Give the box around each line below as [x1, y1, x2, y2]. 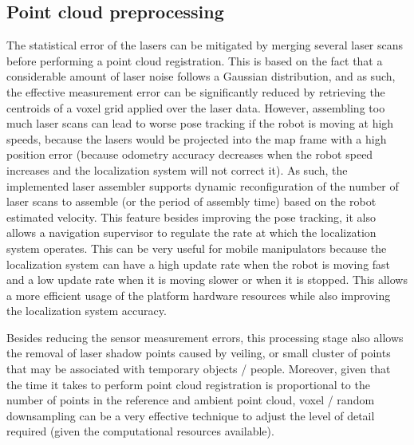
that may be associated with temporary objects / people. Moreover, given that [6, 360, 391, 377]
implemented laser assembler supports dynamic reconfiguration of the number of [6, 177, 399, 194]
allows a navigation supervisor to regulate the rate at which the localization [6, 224, 377, 241]
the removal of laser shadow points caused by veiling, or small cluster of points [6, 345, 391, 361]
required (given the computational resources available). [6, 423, 274, 439]
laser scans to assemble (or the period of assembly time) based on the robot [6, 193, 377, 210]
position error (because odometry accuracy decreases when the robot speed [6, 146, 373, 163]
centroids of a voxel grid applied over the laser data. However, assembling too [6, 99, 385, 116]
